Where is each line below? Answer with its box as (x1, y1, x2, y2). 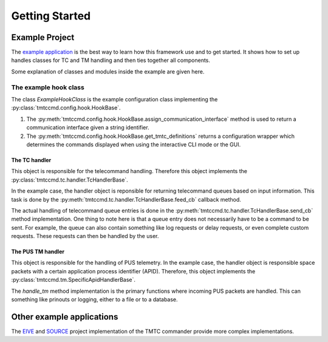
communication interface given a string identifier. (26, 124, 149, 131)
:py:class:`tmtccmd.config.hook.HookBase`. (11, 104, 121, 112)
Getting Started (11, 9, 91, 22)
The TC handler (11, 156, 52, 163)
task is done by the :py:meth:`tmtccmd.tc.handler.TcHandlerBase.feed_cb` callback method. (11, 196, 241, 203)
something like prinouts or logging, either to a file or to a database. (11, 296, 179, 303)
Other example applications (11, 312, 118, 322)
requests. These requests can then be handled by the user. (11, 233, 159, 240)
